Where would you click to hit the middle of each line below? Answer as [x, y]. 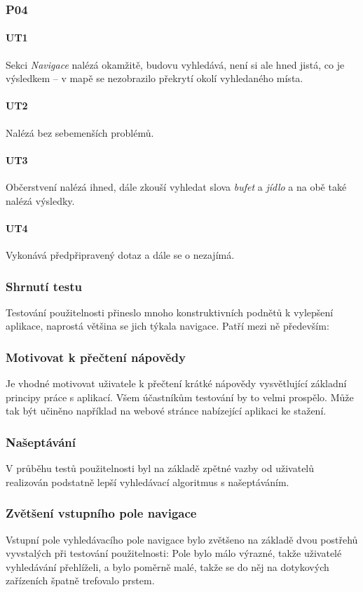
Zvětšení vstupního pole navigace [101, 513]
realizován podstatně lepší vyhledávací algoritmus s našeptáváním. [148, 482]
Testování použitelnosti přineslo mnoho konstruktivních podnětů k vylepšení [170, 312]
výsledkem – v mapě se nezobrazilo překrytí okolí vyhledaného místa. [155, 78]
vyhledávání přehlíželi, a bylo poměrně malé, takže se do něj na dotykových [167, 566]
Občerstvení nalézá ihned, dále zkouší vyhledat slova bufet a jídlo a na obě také [176, 187]
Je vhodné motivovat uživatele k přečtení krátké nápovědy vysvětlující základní [176, 383]
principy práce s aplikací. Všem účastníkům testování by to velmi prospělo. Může [180, 397]
